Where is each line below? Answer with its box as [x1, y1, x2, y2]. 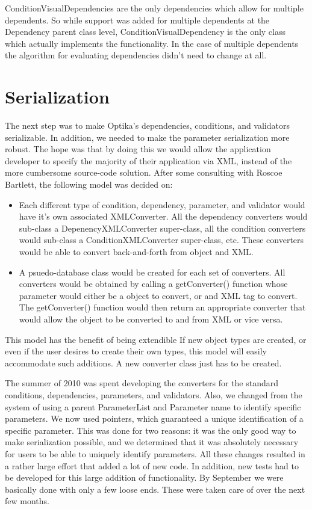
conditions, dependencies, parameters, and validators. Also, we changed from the [5, 388, 302, 401]
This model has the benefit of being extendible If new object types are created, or [5, 333, 307, 345]
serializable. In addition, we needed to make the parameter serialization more [5, 131, 290, 143]
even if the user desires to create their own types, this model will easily [5, 345, 267, 357]
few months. [5, 495, 49, 507]
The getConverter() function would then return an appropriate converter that [19, 301, 306, 313]
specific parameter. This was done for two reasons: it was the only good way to [5, 424, 296, 436]
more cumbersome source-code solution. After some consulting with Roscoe [5, 166, 282, 179]
